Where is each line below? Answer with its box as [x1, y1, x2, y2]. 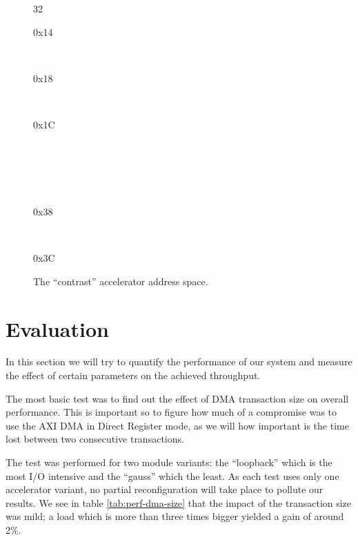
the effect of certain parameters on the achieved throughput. [6, 368, 261, 383]
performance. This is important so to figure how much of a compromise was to [6, 405, 337, 419]
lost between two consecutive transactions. [6, 432, 184, 446]
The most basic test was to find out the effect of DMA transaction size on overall [6, 391, 349, 405]
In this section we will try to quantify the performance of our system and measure [6, 354, 352, 369]
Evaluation [6, 314, 109, 343]
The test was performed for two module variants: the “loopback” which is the [6, 455, 332, 469]
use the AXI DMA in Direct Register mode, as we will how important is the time [6, 418, 349, 432]
